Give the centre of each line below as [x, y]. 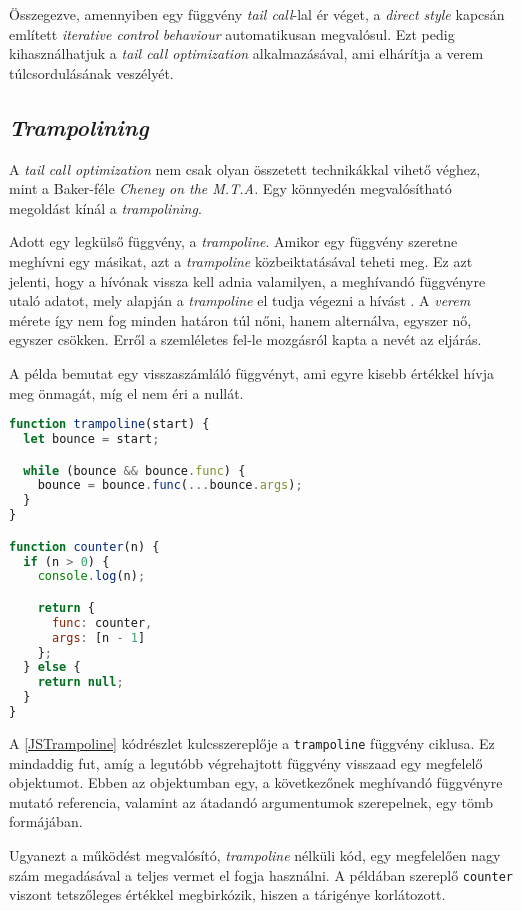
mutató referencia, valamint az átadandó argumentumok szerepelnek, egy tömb [251, 801]
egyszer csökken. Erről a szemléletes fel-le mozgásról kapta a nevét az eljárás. [245, 339]
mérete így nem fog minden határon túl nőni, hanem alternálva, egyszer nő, [240, 319]
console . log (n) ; [91, 576]
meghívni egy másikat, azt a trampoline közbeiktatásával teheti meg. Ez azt [241, 260]
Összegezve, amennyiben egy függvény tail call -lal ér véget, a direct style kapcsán [257, 14]
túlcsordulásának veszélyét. [91, 72]
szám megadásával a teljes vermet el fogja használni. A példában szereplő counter [261, 874]
